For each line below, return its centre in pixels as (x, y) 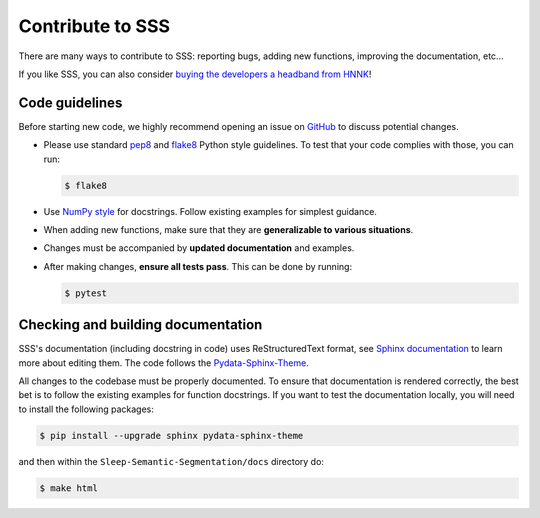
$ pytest (86, 293)
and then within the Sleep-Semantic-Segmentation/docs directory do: (171, 461)
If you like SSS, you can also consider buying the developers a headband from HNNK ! (195, 74)
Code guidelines (70, 102)
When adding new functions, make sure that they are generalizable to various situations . (228, 229)
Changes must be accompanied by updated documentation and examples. (199, 248)
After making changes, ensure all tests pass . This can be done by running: (198, 266)
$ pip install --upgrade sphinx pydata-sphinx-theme (171, 435)
